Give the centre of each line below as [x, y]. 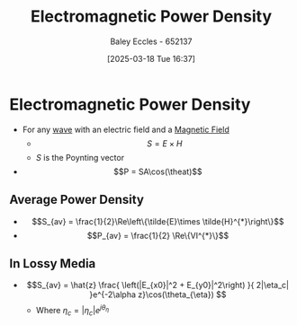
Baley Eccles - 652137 [151, 41]
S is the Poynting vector [80, 157]
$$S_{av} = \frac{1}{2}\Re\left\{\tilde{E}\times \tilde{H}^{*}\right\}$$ [157, 221]
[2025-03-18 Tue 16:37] [151, 58]
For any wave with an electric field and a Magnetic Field [126, 129]
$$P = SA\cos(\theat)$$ [158, 171]
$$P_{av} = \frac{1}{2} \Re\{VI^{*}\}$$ [158, 235]
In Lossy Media [53, 264]
